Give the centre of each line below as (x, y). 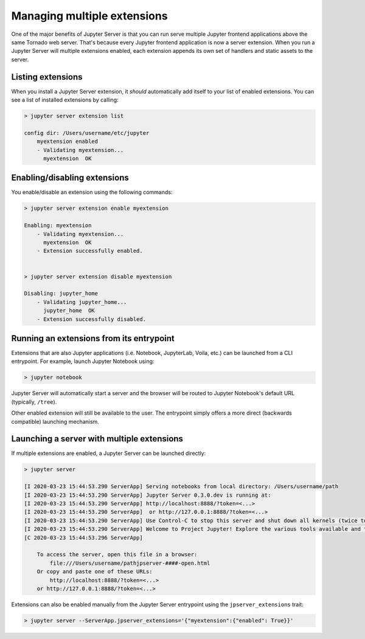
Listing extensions (47, 77)
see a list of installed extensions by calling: (65, 100)
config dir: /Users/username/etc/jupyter (87, 133)
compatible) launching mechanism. (55, 421)
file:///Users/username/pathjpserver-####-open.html (130, 563)
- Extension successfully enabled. (90, 251)
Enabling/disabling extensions (70, 178)
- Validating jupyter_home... (82, 302)
